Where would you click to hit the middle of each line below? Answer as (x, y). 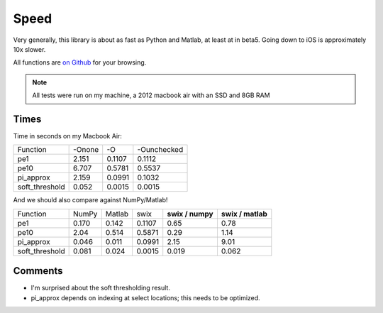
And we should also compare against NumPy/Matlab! (90, 200)
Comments (38, 271)
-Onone (86, 150)
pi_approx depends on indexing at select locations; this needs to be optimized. (145, 297)
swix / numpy (190, 214)
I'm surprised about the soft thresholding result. (100, 288)
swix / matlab (244, 214)
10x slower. (29, 49)
